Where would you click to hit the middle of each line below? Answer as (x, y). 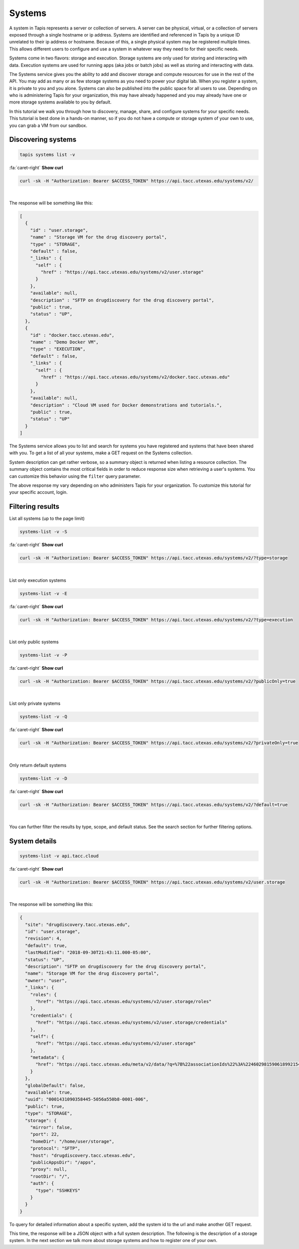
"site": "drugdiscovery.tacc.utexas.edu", (78, 924)
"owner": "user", (46, 980)
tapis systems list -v (47, 154)
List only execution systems (38, 580)
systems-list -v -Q (43, 717)
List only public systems (34, 642)
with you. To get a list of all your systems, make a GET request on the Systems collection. (101, 453)
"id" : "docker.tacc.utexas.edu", (72, 335)
